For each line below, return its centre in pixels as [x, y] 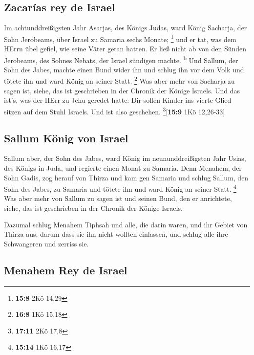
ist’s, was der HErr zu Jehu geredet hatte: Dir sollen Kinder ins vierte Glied [118, 100]
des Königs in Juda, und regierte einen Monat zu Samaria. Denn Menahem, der [123, 167]
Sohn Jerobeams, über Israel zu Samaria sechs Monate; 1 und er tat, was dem [120, 38]
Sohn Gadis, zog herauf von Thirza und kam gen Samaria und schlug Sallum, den [126, 177]
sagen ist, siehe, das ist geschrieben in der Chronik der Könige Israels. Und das [122, 90]
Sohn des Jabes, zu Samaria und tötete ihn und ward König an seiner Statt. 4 [120, 188]
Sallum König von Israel [66, 138]
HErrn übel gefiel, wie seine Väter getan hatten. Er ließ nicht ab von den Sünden [125, 49]
